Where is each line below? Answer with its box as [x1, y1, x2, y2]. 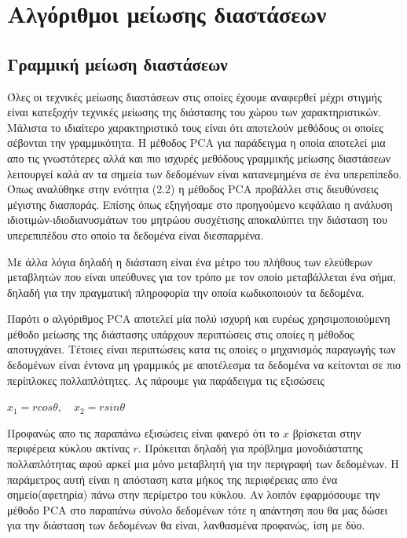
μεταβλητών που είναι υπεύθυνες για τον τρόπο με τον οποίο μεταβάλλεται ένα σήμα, [7, 269, 397, 285]
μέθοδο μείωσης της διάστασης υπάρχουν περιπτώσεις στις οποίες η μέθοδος [7, 325, 354, 342]
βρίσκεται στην [292, 424, 361, 441]
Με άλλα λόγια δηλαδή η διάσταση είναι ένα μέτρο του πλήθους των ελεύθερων [7, 253, 372, 269]
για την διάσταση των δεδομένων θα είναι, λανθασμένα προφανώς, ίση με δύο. [7, 517, 365, 533]
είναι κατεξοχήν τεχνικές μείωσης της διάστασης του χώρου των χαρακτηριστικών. [7, 104, 381, 120]
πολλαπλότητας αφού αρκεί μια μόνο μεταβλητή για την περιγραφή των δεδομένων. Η [7, 456, 399, 472]
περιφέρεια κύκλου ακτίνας [7, 440, 130, 456]
